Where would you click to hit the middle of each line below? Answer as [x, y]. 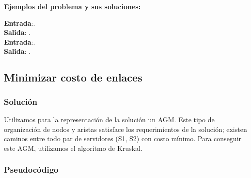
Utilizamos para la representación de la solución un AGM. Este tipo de [109, 119]
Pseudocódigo [31, 170]
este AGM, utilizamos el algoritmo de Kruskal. [73, 148]
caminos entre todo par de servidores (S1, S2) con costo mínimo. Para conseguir [123, 138]
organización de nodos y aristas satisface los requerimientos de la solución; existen [125, 129]
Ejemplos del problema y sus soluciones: [72, 6]
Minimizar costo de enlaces [73, 77]
